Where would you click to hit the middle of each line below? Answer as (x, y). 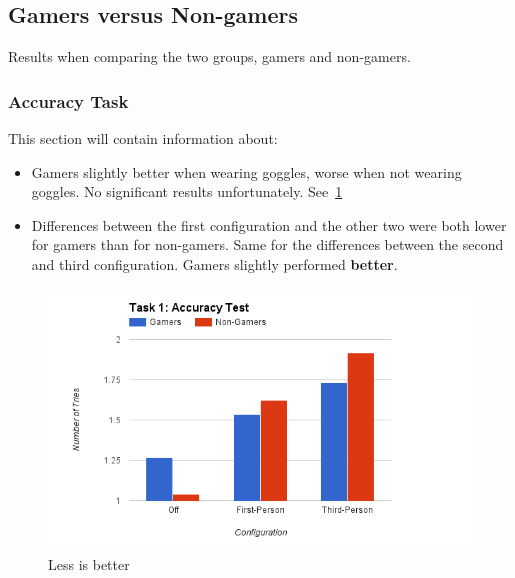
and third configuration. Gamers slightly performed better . (214, 263)
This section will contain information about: (143, 138)
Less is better (89, 564)
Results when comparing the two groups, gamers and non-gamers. (209, 56)
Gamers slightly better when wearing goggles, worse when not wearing (246, 171)
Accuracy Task (68, 100)
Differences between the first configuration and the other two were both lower (269, 224)
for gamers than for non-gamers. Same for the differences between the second (267, 244)
